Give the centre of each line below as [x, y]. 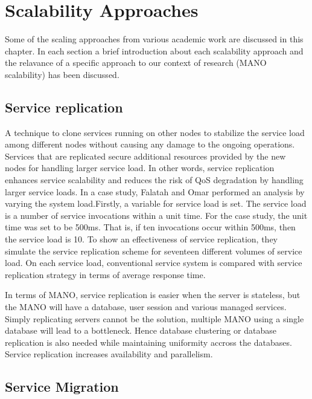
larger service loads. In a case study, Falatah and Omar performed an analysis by [155, 191]
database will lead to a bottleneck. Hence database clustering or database [141, 330]
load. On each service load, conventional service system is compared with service [154, 263]
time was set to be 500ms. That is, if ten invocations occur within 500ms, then [150, 227]
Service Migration [62, 387]
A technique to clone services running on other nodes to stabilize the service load [155, 132]
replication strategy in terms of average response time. [105, 274]
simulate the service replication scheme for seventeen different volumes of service [154, 251]
